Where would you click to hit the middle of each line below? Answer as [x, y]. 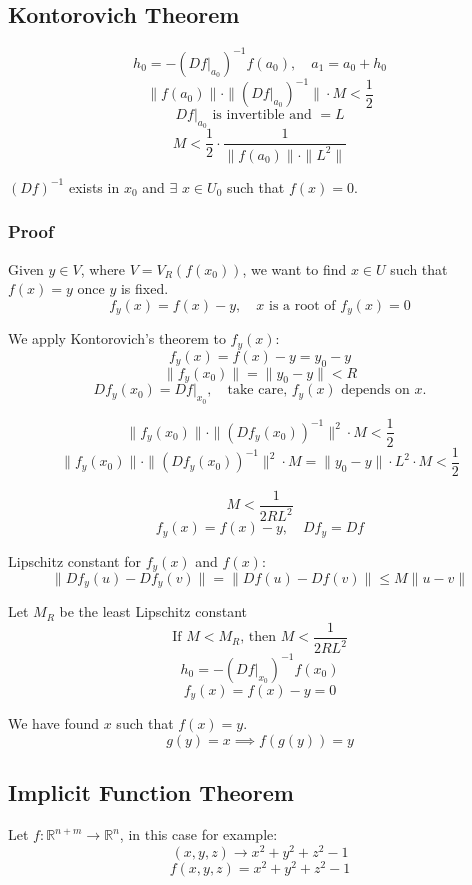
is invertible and [262, 115]
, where [103, 268]
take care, [257, 390]
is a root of [302, 305]
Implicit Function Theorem [151, 792]
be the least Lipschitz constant [153, 611]
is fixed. [144, 288]
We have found [54, 723]
